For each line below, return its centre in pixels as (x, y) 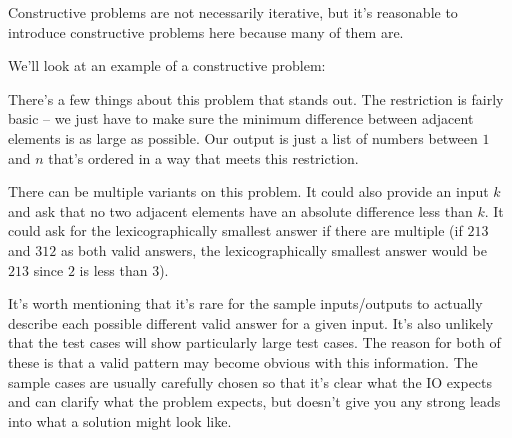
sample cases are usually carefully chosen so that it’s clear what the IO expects (250, 381)
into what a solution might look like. (120, 420)
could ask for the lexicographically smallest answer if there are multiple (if (235, 230)
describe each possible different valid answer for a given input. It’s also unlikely (251, 322)
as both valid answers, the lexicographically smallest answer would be (273, 249)
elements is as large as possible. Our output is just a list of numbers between (243, 137)
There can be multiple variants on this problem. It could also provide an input (248, 191)
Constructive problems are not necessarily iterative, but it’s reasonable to (233, 12)
